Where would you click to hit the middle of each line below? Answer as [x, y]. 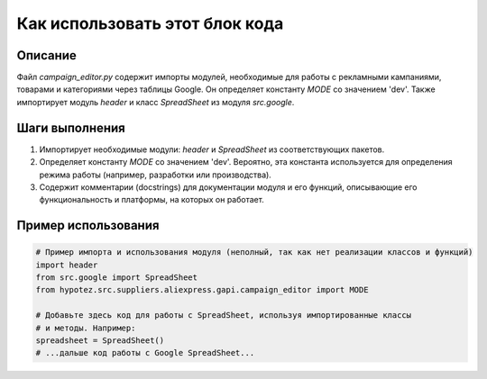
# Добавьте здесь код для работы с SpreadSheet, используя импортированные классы [224, 316]
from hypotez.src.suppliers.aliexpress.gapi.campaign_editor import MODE [202, 290]
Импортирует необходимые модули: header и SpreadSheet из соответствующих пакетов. [212, 149]
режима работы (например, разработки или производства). [156, 175]
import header [67, 265]
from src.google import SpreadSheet [117, 278]
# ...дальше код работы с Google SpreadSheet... [145, 353]
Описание [46, 55]
